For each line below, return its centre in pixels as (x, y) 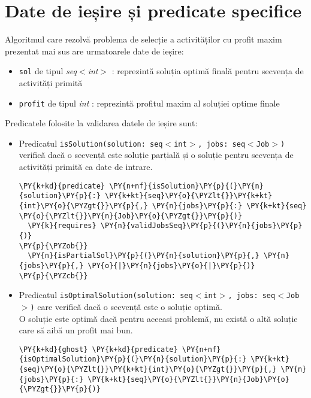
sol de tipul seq (48, 71)
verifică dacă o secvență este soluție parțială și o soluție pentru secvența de (156, 155)
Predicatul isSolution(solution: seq (91, 143)
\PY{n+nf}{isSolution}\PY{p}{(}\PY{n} (186, 186)
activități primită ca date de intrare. (86, 167)
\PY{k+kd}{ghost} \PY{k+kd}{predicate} (98, 349)
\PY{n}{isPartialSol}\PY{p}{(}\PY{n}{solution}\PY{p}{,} (144, 256)
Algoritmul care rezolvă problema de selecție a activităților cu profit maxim (144, 39)
